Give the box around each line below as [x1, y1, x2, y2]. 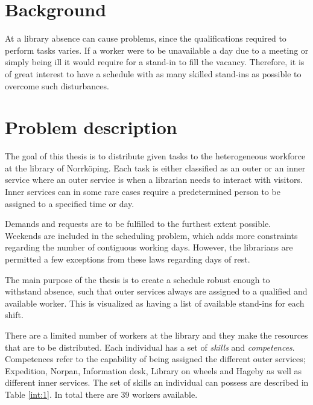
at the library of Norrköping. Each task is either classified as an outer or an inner [5, 161, 306, 174]
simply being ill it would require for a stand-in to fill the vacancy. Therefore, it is [5, 56, 305, 68]
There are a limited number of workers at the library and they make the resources [5, 328, 308, 341]
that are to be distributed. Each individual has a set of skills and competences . [5, 340, 295, 353]
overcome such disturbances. [5, 79, 109, 92]
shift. [5, 308, 24, 321]
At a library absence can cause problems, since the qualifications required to [5, 32, 286, 45]
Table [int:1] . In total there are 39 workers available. [5, 387, 198, 400]
